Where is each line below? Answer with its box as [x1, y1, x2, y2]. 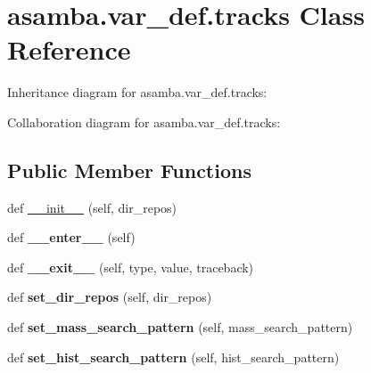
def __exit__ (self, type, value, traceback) [7, 257, 254, 276]
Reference [7, 31, 131, 68]
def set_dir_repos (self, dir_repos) [7, 288, 212, 306]
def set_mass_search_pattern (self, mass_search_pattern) [7, 318, 353, 337]
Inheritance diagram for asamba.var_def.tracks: [7, 83, 268, 101]
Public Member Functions [7, 156, 251, 183]
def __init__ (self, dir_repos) [7, 198, 177, 216]
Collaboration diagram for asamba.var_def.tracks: [7, 112, 281, 131]
